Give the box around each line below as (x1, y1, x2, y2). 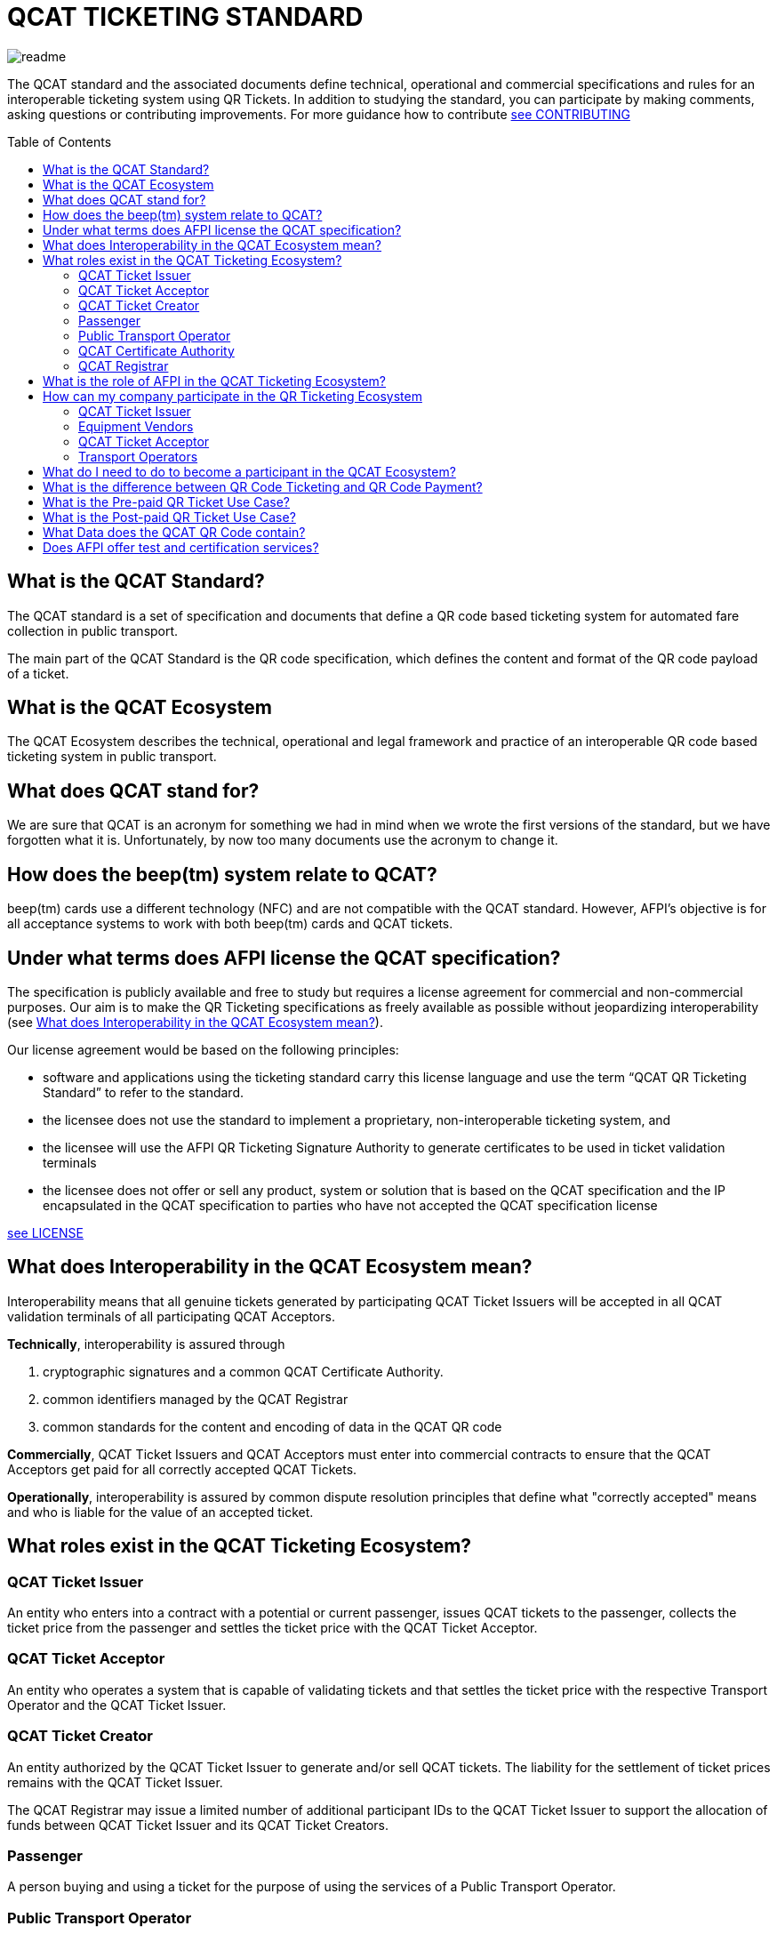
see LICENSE (7, 1224, 84, 1240)
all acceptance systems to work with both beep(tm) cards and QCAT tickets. (7, 916, 453, 932)
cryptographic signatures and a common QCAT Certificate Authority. (43, 1363, 444, 1379)
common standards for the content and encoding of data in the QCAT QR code (43, 1418, 502, 1434)
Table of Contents (7, 133, 112, 149)
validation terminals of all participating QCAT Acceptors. (7, 1308, 335, 1324)
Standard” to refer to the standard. (43, 1084, 244, 1100)
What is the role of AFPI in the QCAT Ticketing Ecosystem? (43, 373, 386, 389)
